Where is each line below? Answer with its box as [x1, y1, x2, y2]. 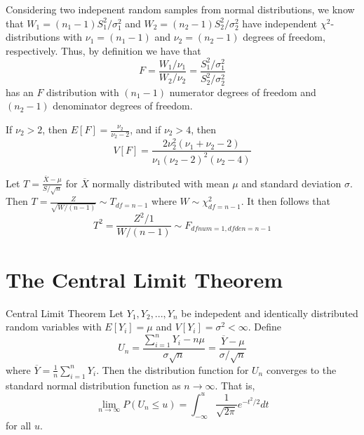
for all [6, 417, 32, 432]
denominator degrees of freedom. [53, 98, 193, 113]
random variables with [6, 319, 102, 334]
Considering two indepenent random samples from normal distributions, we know [6, 2, 355, 16]
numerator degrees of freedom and [169, 84, 316, 99]
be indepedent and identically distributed [181, 305, 358, 320]
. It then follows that [241, 194, 331, 208]
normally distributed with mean [92, 175, 229, 190]
